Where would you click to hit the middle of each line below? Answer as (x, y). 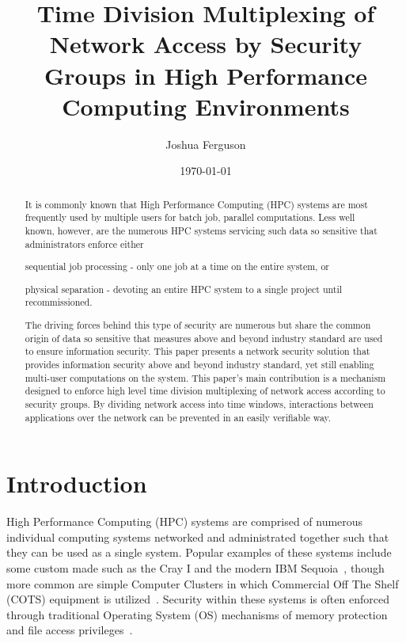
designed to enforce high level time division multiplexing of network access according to (205, 391)
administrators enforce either (84, 244)
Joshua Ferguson (206, 144)
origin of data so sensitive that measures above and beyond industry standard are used (204, 338)
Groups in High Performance (206, 75)
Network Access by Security (206, 44)
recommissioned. (59, 302)
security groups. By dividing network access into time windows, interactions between (199, 403)
